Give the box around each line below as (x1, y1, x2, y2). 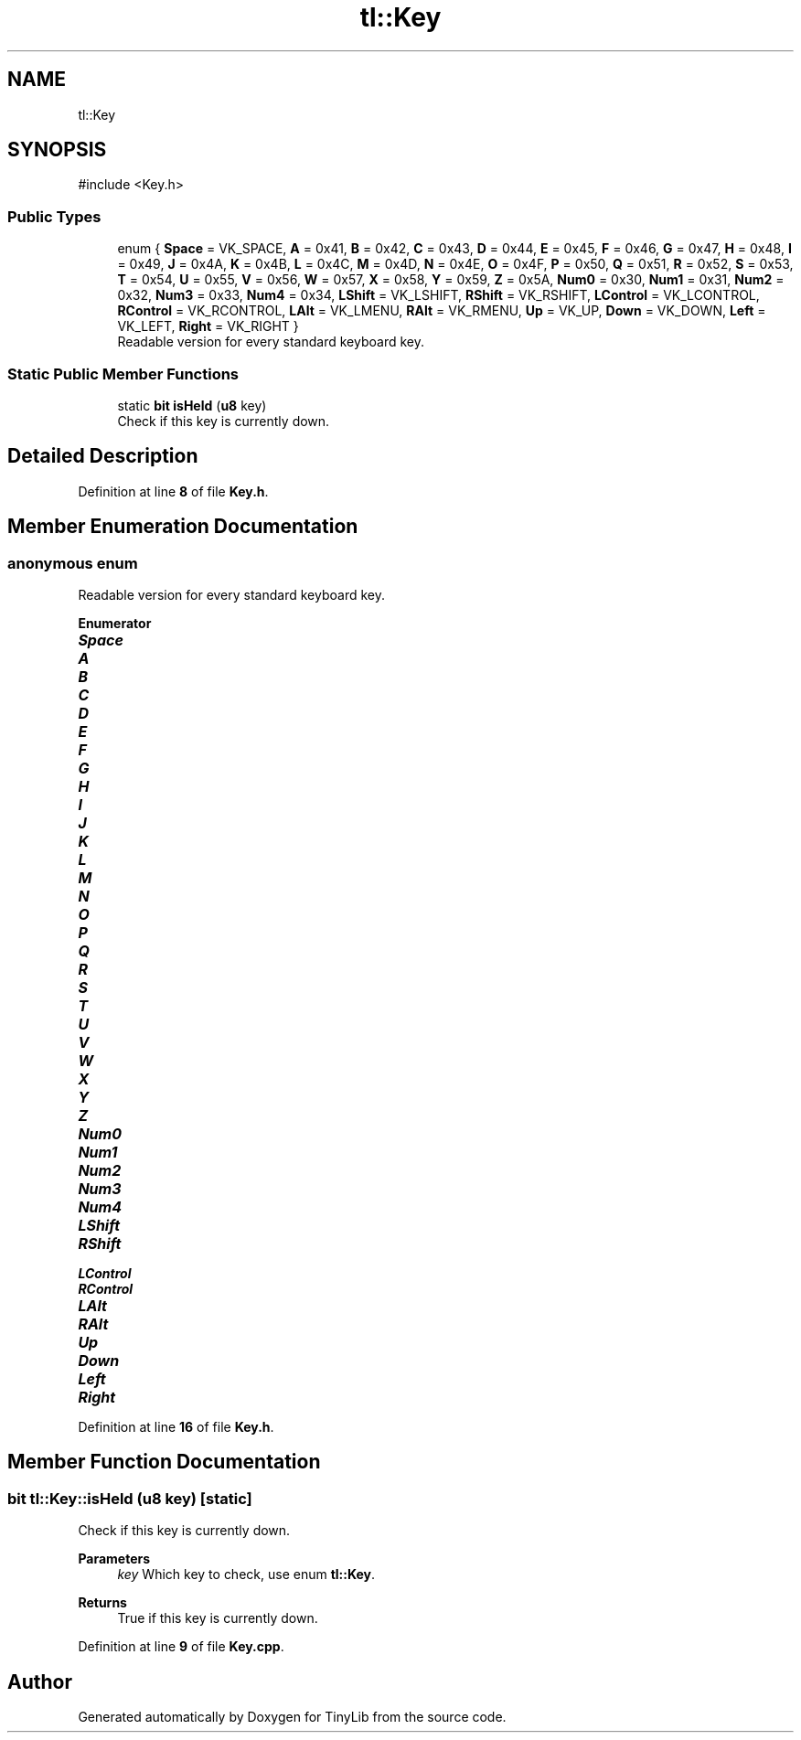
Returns (78, 1595, 127, 1611)
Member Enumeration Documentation (7, 515, 358, 539)
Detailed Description (7, 444, 198, 468)
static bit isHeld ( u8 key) (117, 397, 267, 413)
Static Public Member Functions (7, 364, 240, 383)
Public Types (7, 207, 101, 226)
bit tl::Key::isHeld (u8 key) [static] (7, 1489, 252, 1508)
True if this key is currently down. (117, 1610, 318, 1627)
